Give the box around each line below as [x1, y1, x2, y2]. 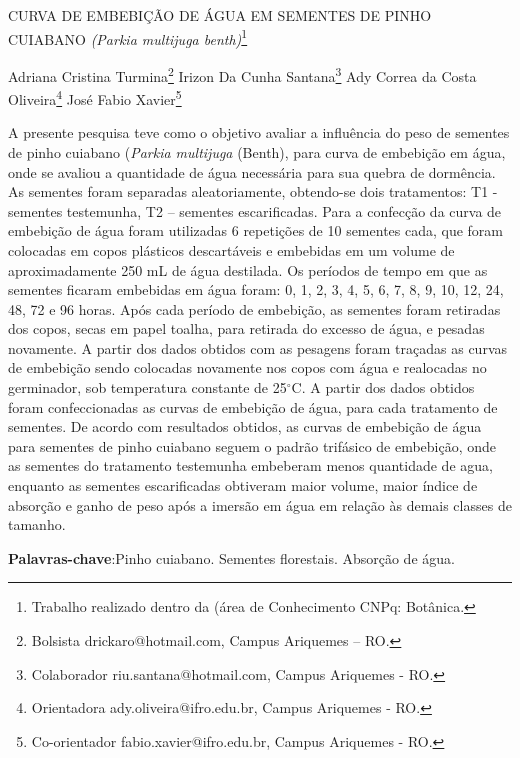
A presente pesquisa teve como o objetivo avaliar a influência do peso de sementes [8, 122, 510, 143]
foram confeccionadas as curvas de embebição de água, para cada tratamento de [8, 396, 498, 417]
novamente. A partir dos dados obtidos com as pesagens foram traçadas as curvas [8, 337, 507, 358]
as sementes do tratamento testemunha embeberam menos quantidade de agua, [8, 455, 493, 476]
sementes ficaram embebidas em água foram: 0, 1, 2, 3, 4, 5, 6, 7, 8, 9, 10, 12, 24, [8, 279, 504, 300]
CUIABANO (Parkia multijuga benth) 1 [8, 25, 248, 49]
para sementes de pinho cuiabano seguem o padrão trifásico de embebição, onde [8, 435, 497, 456]
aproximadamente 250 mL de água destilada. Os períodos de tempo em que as [8, 259, 488, 280]
